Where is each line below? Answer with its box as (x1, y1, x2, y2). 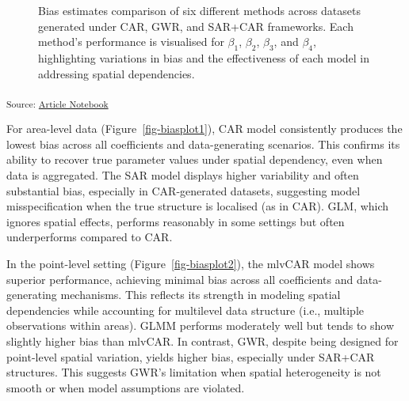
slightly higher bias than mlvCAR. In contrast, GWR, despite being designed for (6, 333, 399, 350)
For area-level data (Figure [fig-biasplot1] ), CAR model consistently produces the (6, 120, 403, 137)
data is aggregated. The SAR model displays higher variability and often (6, 167, 359, 183)
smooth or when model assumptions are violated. (6, 379, 245, 395)
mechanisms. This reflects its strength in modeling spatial (60, 286, 341, 303)
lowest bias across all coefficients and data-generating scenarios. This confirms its (6, 135, 400, 152)
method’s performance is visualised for (38, 33, 224, 50)
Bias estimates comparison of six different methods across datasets (38, 2, 361, 18)
